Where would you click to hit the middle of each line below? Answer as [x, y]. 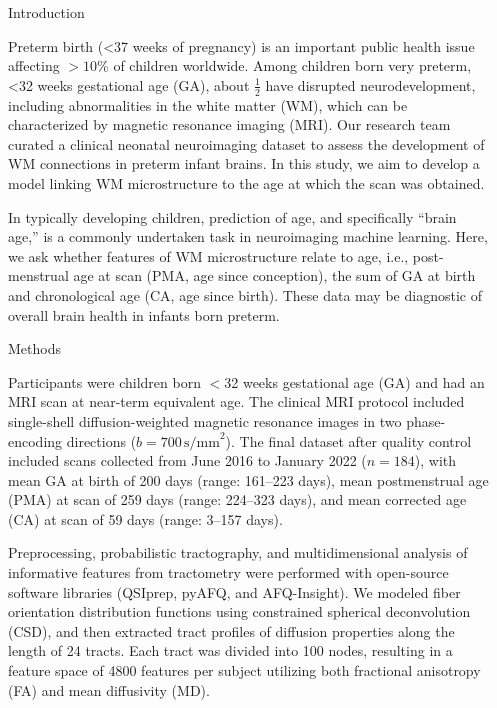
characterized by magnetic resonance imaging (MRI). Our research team [229, 124]
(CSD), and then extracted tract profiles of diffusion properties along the [231, 630]
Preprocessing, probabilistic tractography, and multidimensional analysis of [238, 552]
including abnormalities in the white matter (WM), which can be [208, 104]
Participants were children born [104, 381]
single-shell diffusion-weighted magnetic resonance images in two [205, 420]
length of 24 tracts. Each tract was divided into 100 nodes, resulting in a [230, 650]
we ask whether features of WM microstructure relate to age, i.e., [208, 255]
